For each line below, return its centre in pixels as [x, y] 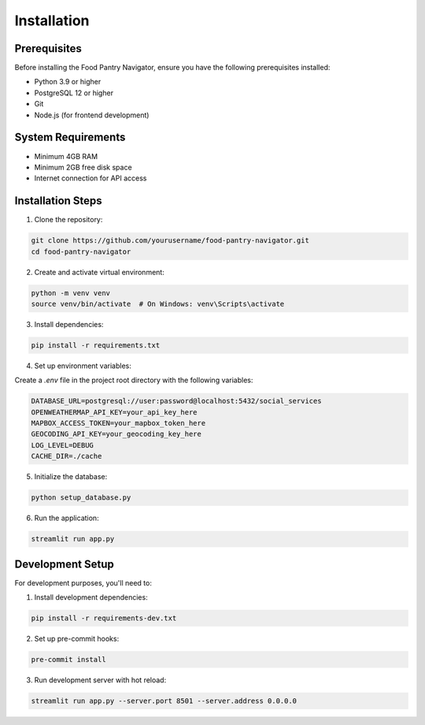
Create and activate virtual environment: [99, 272]
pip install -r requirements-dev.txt [104, 618]
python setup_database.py [81, 498]
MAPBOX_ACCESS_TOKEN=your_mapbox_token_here [118, 423]
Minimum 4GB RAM [66, 156]
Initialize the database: [71, 477]
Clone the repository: [68, 220]
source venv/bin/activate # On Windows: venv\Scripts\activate [158, 304]
